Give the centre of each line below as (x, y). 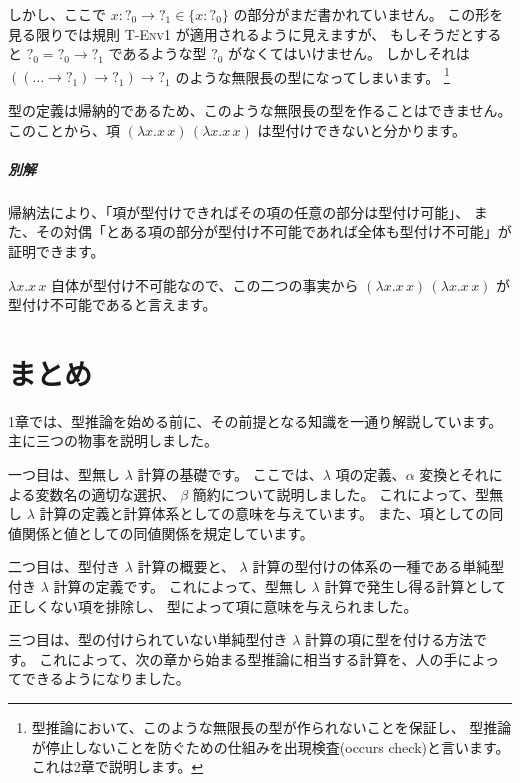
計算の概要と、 (186, 566)
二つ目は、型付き (64, 566)
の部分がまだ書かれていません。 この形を (368, 14)
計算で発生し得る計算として (415, 586)
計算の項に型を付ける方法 (389, 639)
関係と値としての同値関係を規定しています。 (167, 532)
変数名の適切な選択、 (105, 493)
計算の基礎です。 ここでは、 (230, 474)
